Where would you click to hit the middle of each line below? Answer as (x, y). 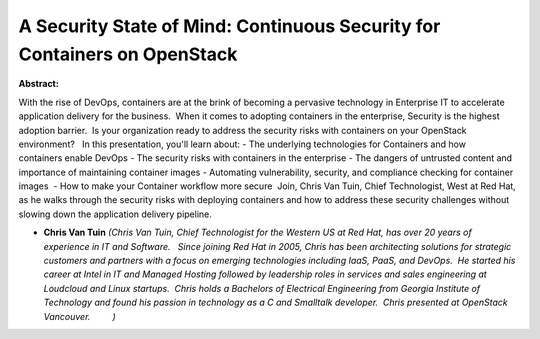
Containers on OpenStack (128, 54)
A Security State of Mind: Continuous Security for (229, 26)
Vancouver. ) (80, 316)
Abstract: (38, 84)
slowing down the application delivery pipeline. (115, 214)
